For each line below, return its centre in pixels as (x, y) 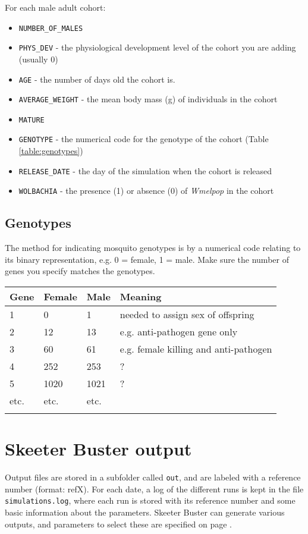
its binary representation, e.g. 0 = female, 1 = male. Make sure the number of (147, 259)
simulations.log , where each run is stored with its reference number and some (150, 500)
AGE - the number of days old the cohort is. (97, 79)
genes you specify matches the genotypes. (80, 271)
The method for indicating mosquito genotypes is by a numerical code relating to (153, 248)
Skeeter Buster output (98, 449)
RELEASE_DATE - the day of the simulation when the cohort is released (145, 170)
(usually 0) (38, 59)
